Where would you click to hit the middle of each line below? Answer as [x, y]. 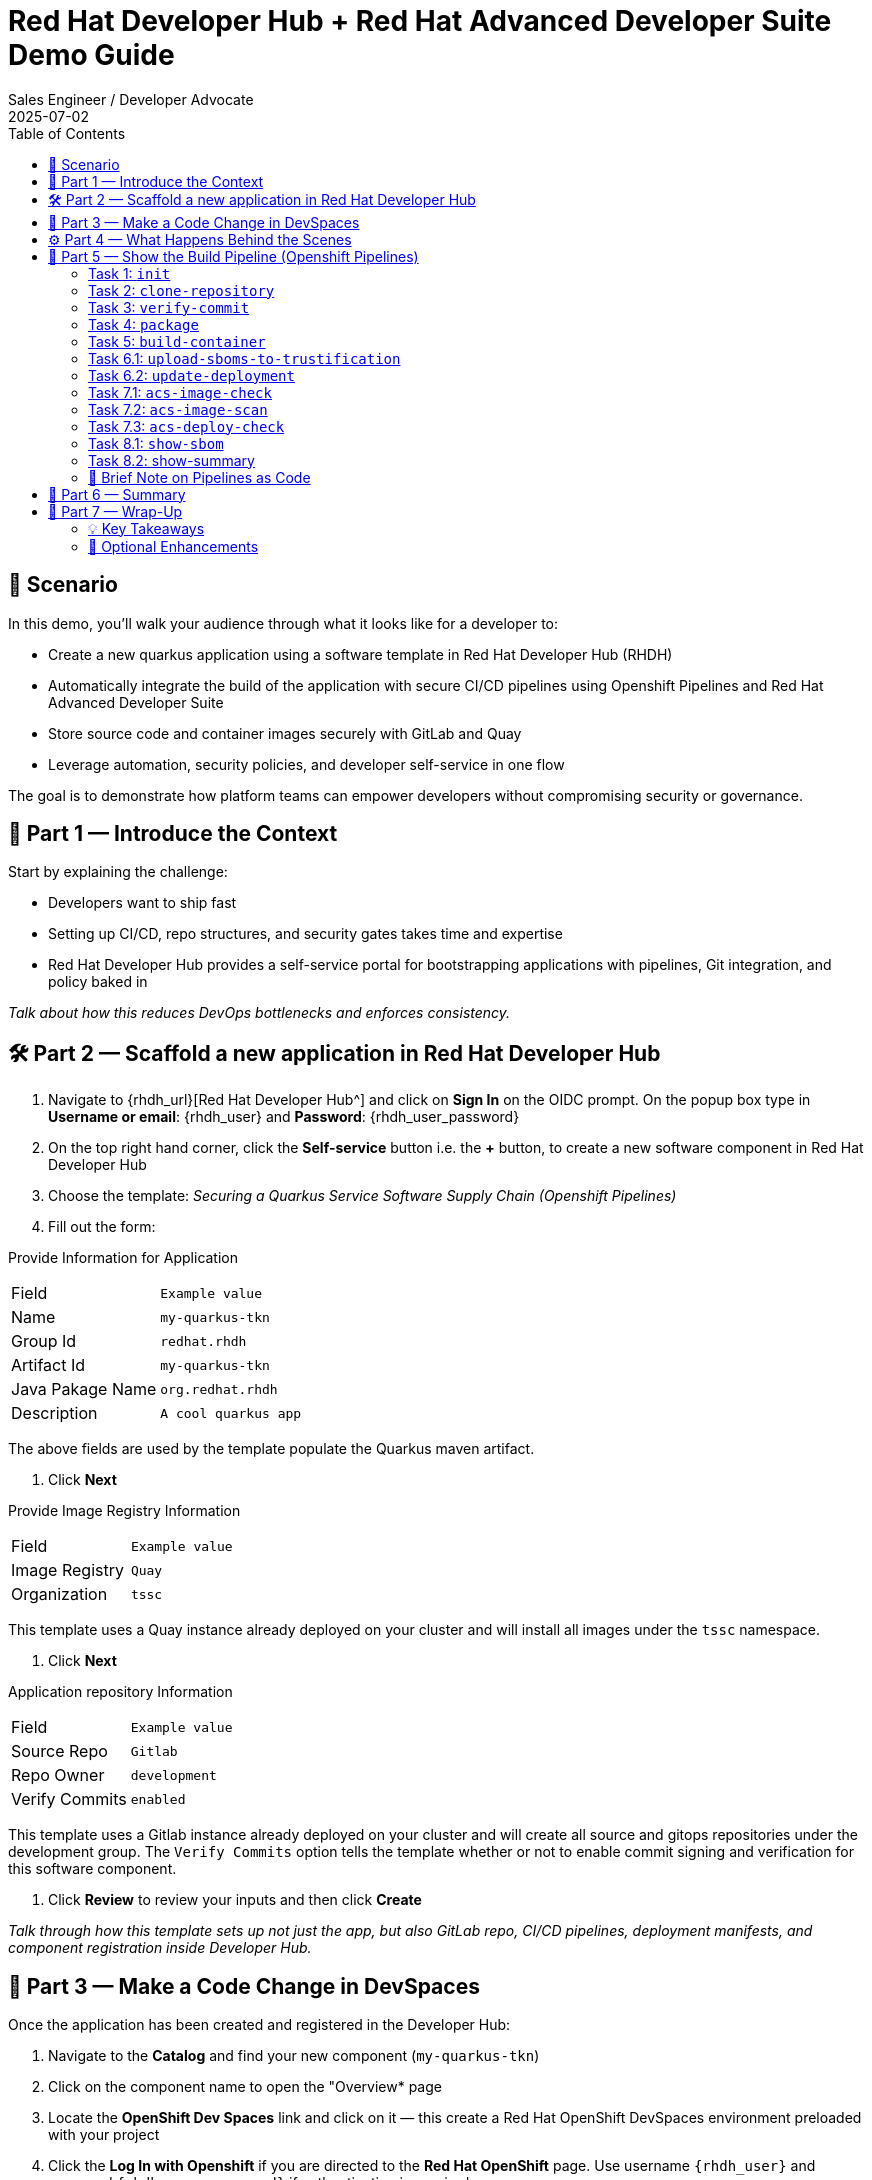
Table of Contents [67, 133]
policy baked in [98, 982]
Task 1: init [129, 273]
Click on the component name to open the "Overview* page [245, 2087]
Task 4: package [143, 324]
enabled [158, 1799]
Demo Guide [91, 55]
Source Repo [59, 1751]
